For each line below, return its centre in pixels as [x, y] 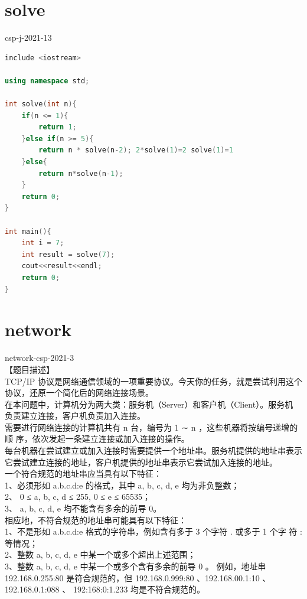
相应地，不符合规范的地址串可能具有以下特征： [96, 520]
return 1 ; [58, 127]
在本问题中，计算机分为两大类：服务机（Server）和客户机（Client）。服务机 [149, 404]
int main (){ [28, 231]
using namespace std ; [47, 81]
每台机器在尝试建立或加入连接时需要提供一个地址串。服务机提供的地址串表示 [153, 450]
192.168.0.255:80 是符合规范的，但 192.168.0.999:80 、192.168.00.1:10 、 [138, 577]
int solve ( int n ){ [41, 104]
